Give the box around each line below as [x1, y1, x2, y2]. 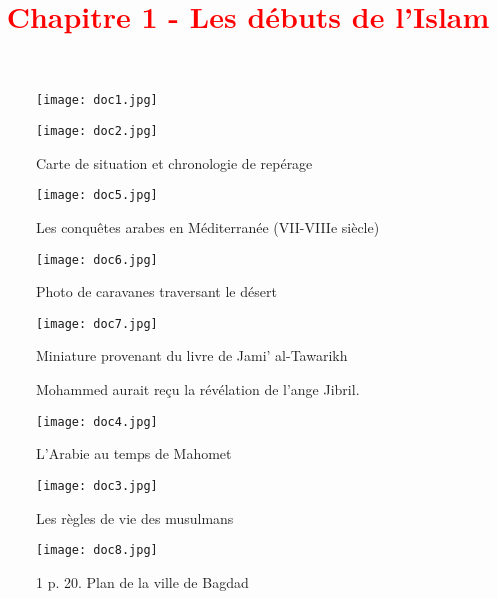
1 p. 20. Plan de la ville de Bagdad [36, 571, 249, 592]
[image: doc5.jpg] [36, 188, 158, 203]
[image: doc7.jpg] [36, 316, 158, 331]
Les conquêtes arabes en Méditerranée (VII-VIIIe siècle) [36, 216, 380, 237]
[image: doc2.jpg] [36, 124, 158, 139]
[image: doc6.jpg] [36, 252, 158, 267]
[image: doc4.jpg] [36, 414, 158, 429]
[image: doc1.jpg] [36, 93, 158, 108]
